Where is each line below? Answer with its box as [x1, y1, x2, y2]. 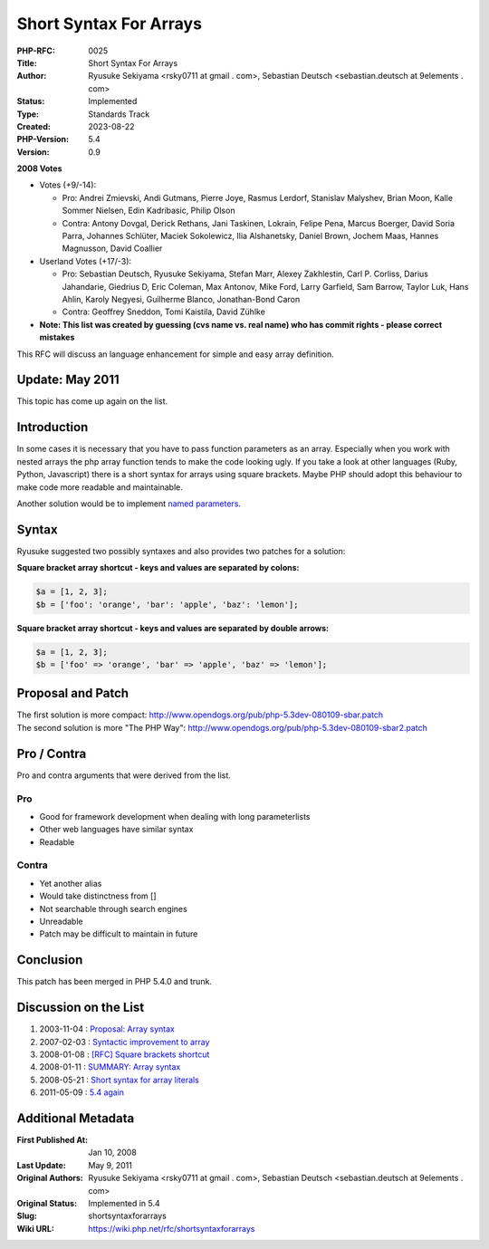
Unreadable [39, 916, 83, 927]
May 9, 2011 [88, 1159, 133, 1170]
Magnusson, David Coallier [62, 243, 163, 254]
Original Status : [16, 1197, 77, 1208]
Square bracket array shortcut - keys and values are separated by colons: [16, 562, 300, 573]
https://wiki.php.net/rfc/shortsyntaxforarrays [88, 1223, 255, 1234]
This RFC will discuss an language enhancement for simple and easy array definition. [16, 349, 334, 360]
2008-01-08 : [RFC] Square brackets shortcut [39, 1049, 210, 1060]
